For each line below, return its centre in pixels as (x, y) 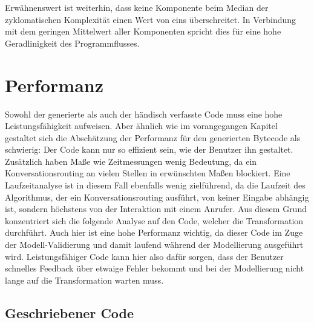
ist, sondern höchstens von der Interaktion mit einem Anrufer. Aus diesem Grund (156, 209)
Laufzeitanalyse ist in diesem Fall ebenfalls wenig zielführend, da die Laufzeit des (155, 185)
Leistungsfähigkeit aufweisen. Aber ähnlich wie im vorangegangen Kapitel (141, 126)
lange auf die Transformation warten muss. (84, 280)
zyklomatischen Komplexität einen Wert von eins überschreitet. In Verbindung (151, 19)
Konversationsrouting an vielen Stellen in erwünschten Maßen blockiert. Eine (148, 173)
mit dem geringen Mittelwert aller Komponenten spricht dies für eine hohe (143, 31)
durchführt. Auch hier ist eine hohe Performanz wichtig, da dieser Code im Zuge (154, 232)
